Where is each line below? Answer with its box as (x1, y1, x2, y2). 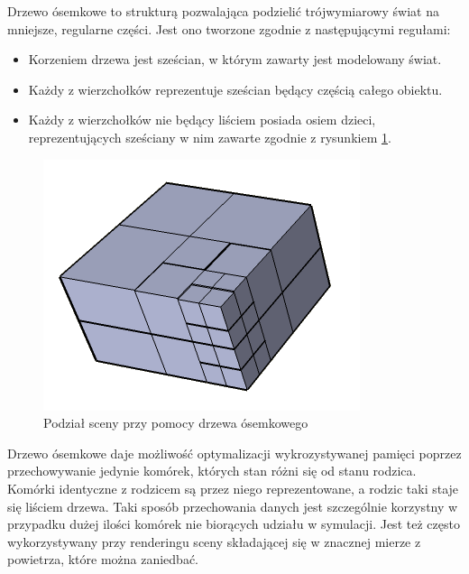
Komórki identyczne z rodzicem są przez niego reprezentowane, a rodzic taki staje (7, 478, 459, 497)
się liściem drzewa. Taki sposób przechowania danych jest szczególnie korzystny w (7, 496, 458, 515)
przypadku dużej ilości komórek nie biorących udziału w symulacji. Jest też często (7, 514, 460, 533)
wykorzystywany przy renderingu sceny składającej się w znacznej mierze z (7, 532, 421, 551)
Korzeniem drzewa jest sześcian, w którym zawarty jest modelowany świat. (28, 50, 442, 69)
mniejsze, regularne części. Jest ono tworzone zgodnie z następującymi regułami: (7, 19, 451, 38)
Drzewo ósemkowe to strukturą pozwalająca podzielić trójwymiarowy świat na (7, 2, 439, 20)
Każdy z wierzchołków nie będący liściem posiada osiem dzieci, (28, 110, 376, 129)
